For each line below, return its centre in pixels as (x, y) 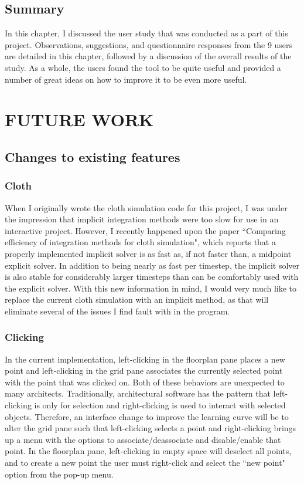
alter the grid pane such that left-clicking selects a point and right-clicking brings (151, 428)
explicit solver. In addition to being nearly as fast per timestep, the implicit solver (152, 265)
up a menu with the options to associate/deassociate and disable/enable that (143, 439)
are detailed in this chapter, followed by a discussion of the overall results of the (148, 56)
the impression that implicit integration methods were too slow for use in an (142, 219)
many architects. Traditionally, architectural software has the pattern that (138, 393)
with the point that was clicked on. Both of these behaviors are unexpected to (145, 382)
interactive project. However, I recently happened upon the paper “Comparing (145, 230)
